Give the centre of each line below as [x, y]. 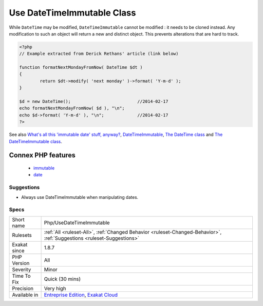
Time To [21, 276]
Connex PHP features [42, 155]
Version [21, 263]
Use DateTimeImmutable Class [73, 13]
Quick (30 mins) [62, 279]
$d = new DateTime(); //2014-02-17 [94, 102]
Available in [25, 295]
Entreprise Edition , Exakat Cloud [81, 295]
